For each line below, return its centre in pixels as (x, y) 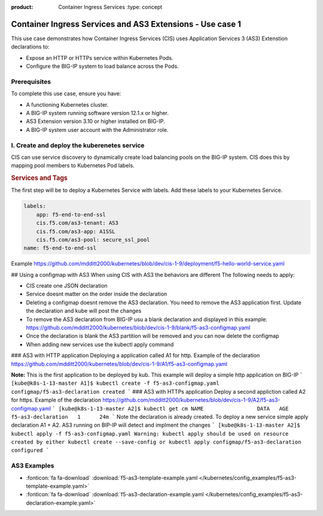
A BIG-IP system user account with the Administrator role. (97, 129)
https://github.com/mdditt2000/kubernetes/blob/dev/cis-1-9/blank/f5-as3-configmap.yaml (138, 328)
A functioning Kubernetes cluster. (67, 104)
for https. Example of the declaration (56, 400)
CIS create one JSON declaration (67, 286)
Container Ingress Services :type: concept (110, 7)
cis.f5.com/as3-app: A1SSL (76, 231)
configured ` (30, 450)
